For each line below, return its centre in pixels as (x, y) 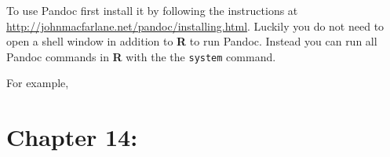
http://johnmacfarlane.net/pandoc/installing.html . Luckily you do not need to (195, 26)
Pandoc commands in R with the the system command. (141, 56)
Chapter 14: (72, 137)
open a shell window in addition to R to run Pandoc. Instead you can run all (192, 41)
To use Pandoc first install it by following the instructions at (152, 10)
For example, (38, 83)
